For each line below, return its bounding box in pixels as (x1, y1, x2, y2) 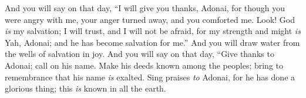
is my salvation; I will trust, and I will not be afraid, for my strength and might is (5, 25, 301, 37)
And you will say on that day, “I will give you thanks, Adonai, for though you (5, 2, 285, 13)
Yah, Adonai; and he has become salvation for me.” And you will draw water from (5, 36, 300, 48)
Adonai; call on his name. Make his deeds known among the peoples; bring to (5, 59, 284, 71)
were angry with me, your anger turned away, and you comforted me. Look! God (5, 13, 295, 25)
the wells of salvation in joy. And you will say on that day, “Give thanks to (5, 48, 274, 60)
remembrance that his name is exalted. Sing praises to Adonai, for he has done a (5, 70, 295, 83)
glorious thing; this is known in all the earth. (5, 82, 166, 94)
